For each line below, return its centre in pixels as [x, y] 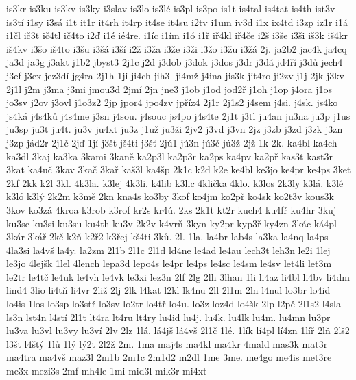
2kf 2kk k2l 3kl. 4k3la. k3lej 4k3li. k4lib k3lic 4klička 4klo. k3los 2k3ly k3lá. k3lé [175, 182]
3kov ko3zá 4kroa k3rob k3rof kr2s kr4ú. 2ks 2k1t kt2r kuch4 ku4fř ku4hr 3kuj [171, 209]
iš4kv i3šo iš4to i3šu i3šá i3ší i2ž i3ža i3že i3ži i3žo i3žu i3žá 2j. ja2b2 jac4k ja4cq [177, 48]
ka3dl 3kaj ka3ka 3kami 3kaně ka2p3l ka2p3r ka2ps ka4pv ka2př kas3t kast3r [169, 156]
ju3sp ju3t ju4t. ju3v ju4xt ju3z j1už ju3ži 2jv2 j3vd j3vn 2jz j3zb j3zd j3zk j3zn [175, 129]
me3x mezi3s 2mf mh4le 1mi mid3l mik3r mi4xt [107, 371]
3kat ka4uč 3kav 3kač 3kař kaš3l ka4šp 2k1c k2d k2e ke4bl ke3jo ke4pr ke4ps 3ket [179, 169]
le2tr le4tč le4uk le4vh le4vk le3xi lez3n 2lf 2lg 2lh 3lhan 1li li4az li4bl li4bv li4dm [178, 276]
